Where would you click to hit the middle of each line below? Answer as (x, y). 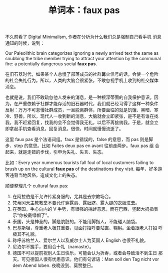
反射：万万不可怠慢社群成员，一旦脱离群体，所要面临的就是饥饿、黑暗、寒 (82, 110)
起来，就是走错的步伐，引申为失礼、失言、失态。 (55, 152)
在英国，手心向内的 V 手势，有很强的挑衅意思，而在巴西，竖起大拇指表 (85, 209)
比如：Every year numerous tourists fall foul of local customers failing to (79, 163)
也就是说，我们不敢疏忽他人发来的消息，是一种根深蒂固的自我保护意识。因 (82, 97)
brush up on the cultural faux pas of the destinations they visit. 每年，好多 (81, 169)
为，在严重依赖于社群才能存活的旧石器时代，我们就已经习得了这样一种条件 (82, 104)
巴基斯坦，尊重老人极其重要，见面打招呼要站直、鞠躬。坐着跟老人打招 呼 (87, 228)
